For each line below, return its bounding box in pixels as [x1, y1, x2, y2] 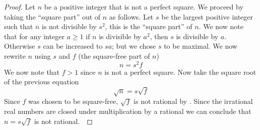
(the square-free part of [78, 50, 150, 61]
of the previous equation [4, 76, 79, 87]
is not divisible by [41, 21, 97, 32]
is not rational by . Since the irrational [134, 96, 253, 106]
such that [4, 21, 33, 32]
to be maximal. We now [164, 41, 237, 51]
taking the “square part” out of [4, 11, 101, 22]
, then [150, 31, 168, 41]
